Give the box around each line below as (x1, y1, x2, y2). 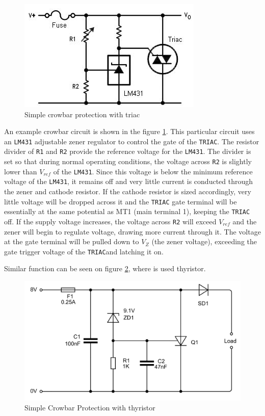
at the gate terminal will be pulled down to (4, 236, 139, 247)
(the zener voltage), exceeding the (151, 236, 257, 247)
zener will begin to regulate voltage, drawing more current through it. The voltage (4, 226, 261, 237)
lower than (4, 166, 37, 176)
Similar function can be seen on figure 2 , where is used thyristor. (4, 263, 206, 274)
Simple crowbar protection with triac (24, 109, 140, 119)
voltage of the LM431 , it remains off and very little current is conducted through (4, 176, 253, 187)
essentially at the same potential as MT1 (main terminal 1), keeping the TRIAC (4, 206, 250, 217)
